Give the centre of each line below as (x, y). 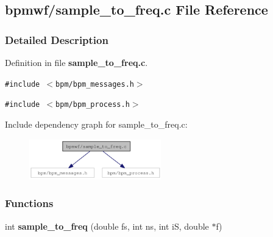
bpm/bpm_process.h (93, 105)
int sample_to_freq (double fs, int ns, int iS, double (107, 226)
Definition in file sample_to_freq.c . (76, 62)
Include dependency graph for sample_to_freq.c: (96, 124)
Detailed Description (57, 39)
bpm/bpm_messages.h (95, 84)
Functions (29, 203)
